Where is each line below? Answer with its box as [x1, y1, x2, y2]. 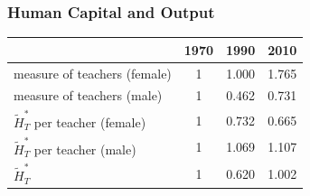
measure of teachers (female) [14, 63, 172, 82]
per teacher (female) [33, 112, 146, 131]
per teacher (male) [33, 139, 136, 158]
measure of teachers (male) [14, 86, 163, 105]
